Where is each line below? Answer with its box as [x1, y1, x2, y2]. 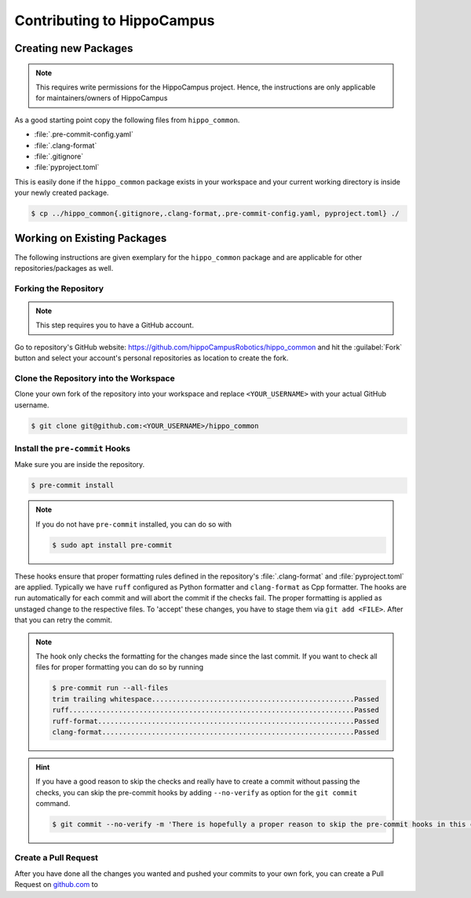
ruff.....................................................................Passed [52, 706, 380, 714]
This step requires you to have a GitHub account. [35, 320, 194, 330]
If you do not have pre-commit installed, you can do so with [35, 519, 232, 529]
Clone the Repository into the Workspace [14, 373, 176, 384]
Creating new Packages [14, 42, 133, 55]
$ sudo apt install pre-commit [52, 540, 173, 549]
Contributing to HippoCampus [14, 12, 215, 29]
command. [35, 799, 71, 809]
